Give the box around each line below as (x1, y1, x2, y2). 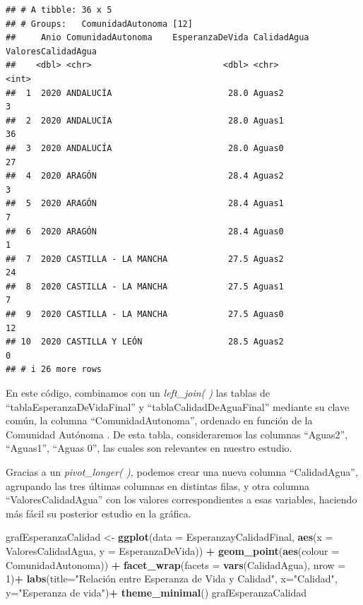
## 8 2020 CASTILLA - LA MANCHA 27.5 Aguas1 (6, 281, 284, 292)
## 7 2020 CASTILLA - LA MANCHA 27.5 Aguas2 (6, 253, 284, 264)
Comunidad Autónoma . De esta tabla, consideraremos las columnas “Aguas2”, (6, 426, 348, 441)
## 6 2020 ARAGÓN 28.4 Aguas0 (6, 226, 284, 236)
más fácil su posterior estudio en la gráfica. (6, 505, 191, 520)
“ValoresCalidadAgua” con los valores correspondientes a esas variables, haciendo (6, 492, 357, 507)
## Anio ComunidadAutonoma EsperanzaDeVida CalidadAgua (6, 32, 309, 43)
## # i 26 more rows (6, 364, 102, 375)
